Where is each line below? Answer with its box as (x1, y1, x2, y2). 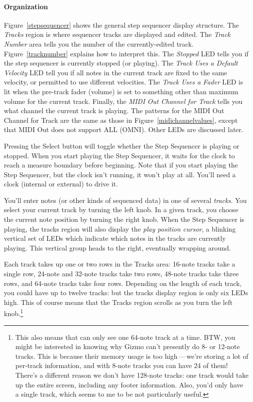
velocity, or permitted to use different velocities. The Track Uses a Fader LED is (4, 77, 243, 87)
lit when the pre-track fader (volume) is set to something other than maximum (4, 86, 238, 96)
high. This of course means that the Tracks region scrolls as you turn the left (4, 297, 233, 307)
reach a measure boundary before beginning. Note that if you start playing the (4, 160, 238, 170)
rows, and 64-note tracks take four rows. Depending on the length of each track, (4, 278, 242, 288)
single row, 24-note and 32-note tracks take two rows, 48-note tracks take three (4, 268, 239, 279)
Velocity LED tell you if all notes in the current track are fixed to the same (4, 67, 227, 77)
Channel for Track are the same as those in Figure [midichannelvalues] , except (4, 115, 238, 125)
